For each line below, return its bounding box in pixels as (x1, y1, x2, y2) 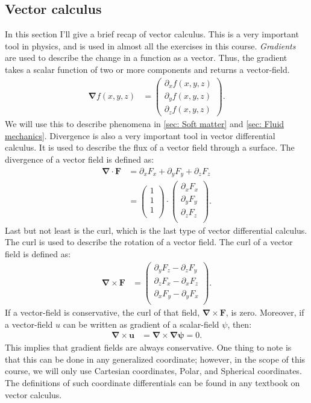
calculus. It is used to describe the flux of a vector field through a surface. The (5, 141, 295, 154)
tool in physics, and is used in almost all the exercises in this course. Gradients (5, 39, 296, 52)
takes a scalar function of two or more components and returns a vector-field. (5, 63, 290, 75)
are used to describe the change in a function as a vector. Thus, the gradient (5, 51, 287, 64)
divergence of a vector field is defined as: (5, 153, 154, 166)
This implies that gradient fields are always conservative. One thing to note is (5, 341, 292, 354)
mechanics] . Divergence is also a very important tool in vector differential (5, 129, 275, 142)
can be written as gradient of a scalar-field (63, 317, 219, 330)
